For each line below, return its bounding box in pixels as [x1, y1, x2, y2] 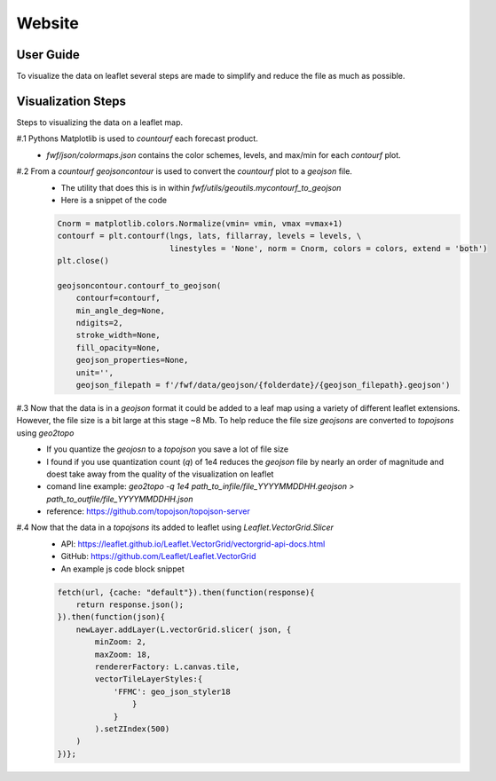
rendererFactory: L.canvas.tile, [94, 661, 240, 672]
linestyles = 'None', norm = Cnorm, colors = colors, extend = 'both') [169, 243, 488, 253]
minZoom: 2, [94, 637, 146, 647]
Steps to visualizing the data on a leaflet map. [16, 116, 184, 128]
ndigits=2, [75, 318, 123, 328]
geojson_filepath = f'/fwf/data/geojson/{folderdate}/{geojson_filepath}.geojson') [75, 380, 451, 390]
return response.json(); [75, 600, 185, 610]
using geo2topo [16, 427, 75, 438]
